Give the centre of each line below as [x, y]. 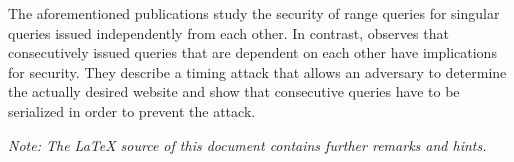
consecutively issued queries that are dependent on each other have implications [252, 52]
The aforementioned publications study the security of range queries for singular [254, 13]
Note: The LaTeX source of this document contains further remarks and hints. [247, 144]
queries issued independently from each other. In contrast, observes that [228, 32]
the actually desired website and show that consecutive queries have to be [234, 91]
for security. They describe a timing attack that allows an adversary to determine [257, 71]
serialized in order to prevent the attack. [132, 110]
